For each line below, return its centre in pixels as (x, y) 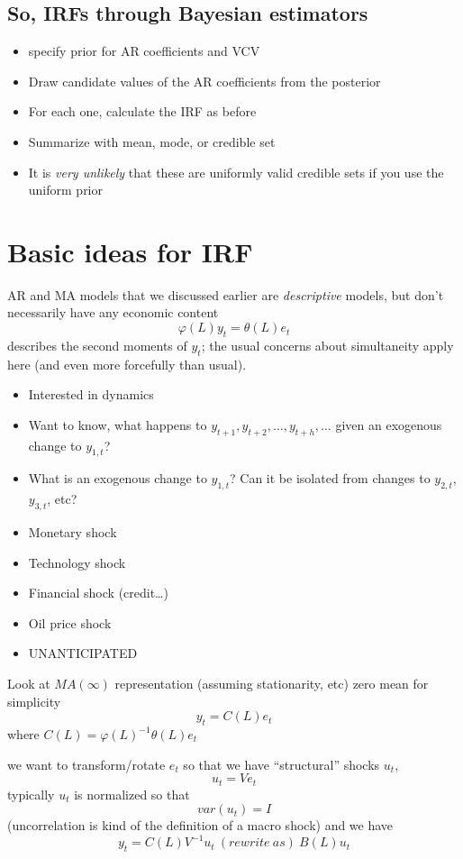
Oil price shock (70, 622)
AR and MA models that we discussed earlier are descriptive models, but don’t (226, 294)
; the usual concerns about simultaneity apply (327, 345)
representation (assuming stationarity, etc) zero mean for (272, 684)
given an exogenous (389, 424)
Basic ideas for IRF (130, 251)
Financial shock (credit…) (98, 593)
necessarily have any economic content (113, 312)
